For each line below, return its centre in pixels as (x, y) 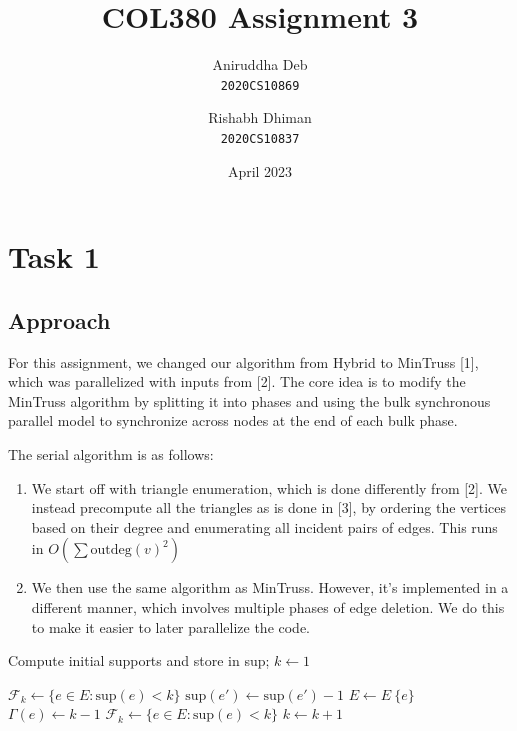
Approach (59, 319)
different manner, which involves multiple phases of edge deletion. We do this (268, 606)
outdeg (111, 550)
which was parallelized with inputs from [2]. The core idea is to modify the (237, 381)
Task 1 (54, 256)
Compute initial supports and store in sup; (139, 660)
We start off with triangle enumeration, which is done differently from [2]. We (269, 487)
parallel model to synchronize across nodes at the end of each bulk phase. (233, 420)
